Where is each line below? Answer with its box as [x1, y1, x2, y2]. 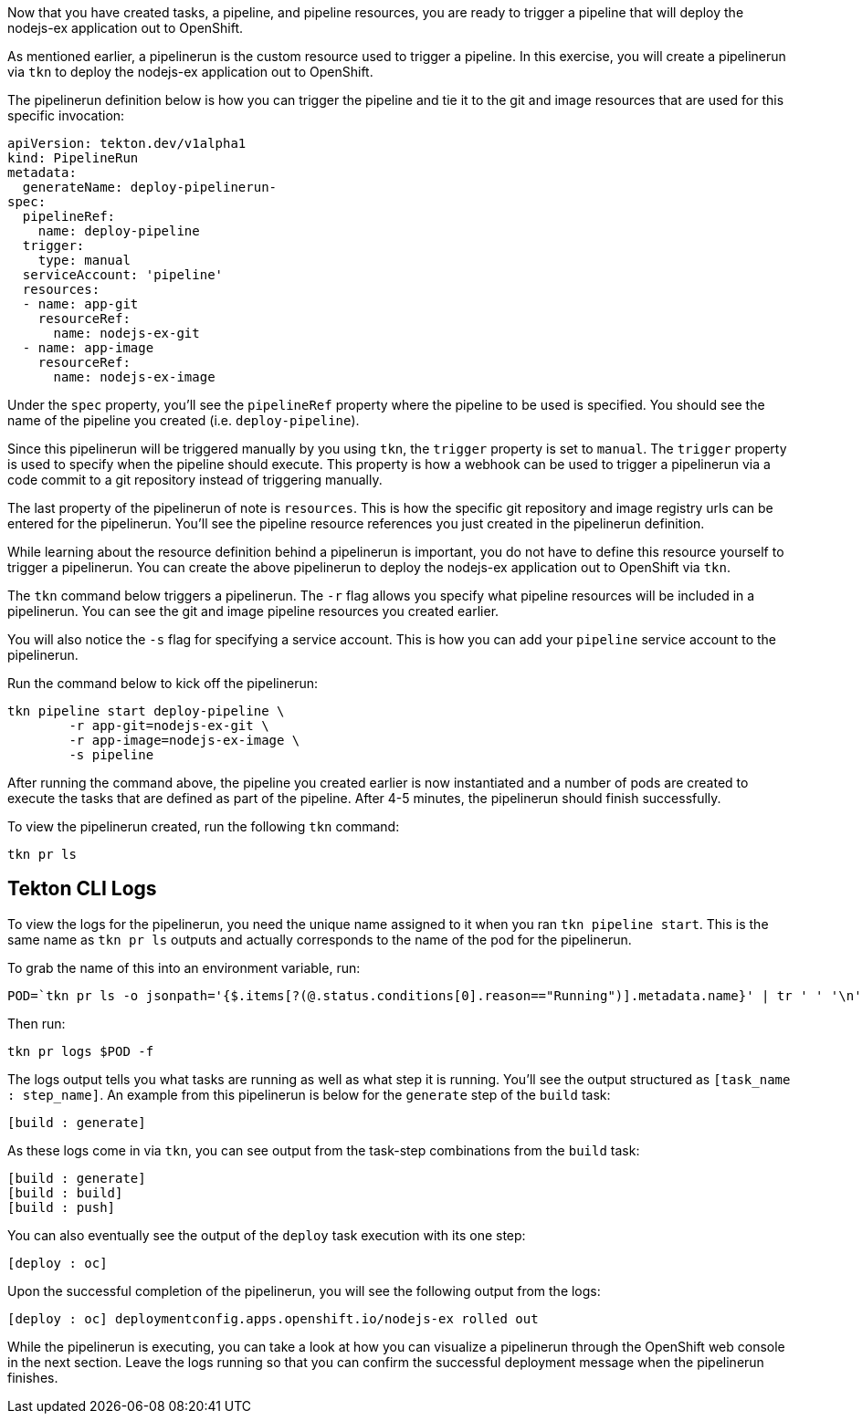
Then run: [7, 1015, 66, 1031]
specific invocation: [7, 108, 125, 123]
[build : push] [7, 1199, 116, 1215]
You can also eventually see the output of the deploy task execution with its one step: [7, 1227, 526, 1243]
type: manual [37, 253, 131, 267]
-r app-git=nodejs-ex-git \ [68, 718, 269, 733]
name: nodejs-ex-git [53, 326, 200, 340]
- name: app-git [22, 297, 139, 311]
